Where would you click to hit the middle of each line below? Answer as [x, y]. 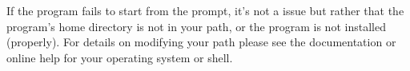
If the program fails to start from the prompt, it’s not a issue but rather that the [205, 10]
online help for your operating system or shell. [120, 57]
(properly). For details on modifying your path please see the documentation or [201, 42]
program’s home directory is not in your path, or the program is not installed [196, 26]
